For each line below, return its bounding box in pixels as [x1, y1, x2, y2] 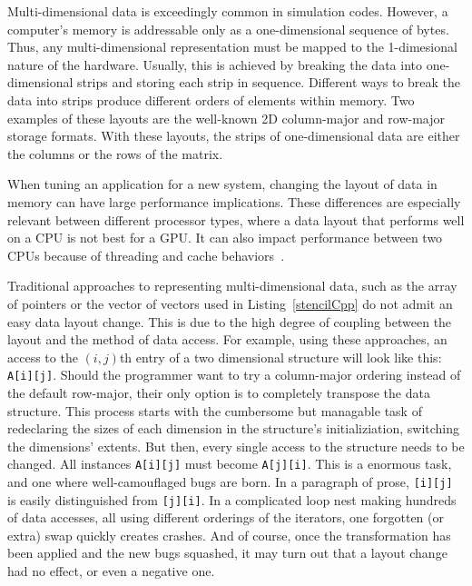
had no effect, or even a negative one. [7, 561, 215, 581]
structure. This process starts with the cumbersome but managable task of [7, 401, 422, 420]
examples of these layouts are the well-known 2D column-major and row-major [7, 108, 445, 127]
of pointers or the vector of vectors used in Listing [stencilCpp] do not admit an [7, 293, 453, 313]
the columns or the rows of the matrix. [7, 144, 223, 163]
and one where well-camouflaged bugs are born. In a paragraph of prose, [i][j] [7, 472, 453, 491]
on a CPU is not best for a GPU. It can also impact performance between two [7, 228, 443, 247]
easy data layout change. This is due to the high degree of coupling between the [7, 312, 452, 331]
